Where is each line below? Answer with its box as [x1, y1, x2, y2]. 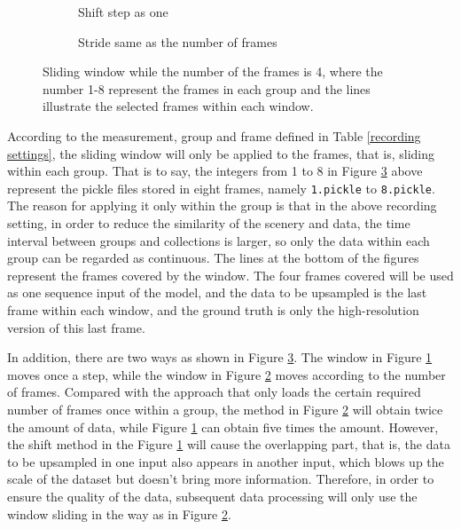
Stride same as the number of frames [78, 32, 277, 51]
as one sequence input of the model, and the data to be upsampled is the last [7, 283, 427, 302]
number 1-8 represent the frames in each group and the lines [43, 79, 371, 98]
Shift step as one [78, 3, 168, 20]
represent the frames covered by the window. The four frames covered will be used [7, 265, 454, 284]
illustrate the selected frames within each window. [43, 97, 314, 115]
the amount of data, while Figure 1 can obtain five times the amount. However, [7, 417, 439, 436]
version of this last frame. [7, 318, 145, 336]
